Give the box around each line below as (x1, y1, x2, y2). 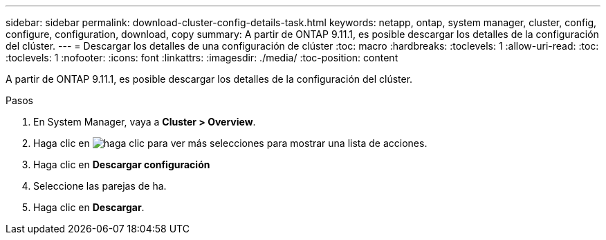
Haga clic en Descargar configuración (33, 159, 210, 170)
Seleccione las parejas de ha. (33, 180, 167, 192)
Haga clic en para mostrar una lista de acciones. (33, 137, 428, 149)
